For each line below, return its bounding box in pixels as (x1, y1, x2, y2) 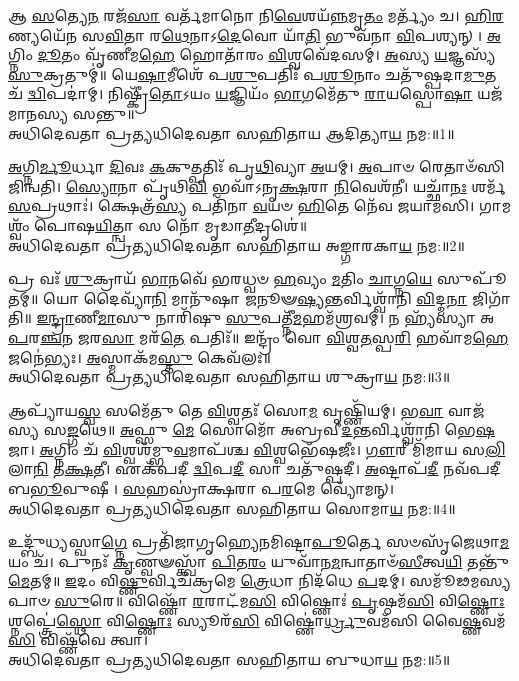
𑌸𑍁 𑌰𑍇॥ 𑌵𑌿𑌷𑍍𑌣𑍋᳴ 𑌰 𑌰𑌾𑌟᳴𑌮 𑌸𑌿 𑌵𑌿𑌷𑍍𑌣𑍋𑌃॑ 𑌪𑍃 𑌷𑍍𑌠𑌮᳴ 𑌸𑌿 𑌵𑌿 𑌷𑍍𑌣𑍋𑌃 (54, 590, 505, 611)
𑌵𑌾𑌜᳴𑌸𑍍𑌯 (448, 399, 485, 420)
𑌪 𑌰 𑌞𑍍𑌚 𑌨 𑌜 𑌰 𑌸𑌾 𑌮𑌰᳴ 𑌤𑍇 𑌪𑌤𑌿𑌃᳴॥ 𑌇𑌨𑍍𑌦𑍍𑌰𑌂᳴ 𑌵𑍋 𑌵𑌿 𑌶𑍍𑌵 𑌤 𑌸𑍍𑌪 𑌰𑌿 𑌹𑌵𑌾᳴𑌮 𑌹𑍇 (8, 326, 509, 347)
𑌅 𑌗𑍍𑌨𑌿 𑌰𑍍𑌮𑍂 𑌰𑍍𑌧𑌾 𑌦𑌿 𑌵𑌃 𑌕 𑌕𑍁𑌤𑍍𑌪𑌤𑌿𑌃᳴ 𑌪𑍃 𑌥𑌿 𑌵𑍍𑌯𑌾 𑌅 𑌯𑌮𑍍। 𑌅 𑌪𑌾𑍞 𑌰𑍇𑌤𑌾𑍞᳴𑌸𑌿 (8, 156, 505, 177)
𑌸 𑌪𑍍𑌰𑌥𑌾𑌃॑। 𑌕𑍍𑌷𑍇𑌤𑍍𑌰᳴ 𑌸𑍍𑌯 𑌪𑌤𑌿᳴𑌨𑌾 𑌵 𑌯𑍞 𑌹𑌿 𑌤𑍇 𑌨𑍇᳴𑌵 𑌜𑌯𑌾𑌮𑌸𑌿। (8, 195, 475, 216)
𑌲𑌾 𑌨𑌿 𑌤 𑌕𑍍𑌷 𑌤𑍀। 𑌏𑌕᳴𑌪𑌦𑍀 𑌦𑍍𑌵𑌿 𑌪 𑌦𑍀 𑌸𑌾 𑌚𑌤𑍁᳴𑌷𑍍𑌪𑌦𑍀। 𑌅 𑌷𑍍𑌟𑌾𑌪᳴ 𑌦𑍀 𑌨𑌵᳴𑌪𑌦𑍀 (8, 458, 502, 479)
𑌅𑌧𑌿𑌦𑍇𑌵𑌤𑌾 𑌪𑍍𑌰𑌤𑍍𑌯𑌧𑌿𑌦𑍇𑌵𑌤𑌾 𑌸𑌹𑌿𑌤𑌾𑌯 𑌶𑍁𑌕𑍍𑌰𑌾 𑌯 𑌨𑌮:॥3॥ (8, 366, 451, 387)
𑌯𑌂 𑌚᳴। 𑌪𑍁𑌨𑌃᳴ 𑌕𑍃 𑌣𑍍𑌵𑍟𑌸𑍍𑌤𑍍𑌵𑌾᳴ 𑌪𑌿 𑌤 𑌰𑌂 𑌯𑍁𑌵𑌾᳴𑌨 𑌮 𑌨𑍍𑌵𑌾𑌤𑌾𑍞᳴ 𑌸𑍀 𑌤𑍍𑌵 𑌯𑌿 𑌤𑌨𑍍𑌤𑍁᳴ (8, 550, 510, 571)
